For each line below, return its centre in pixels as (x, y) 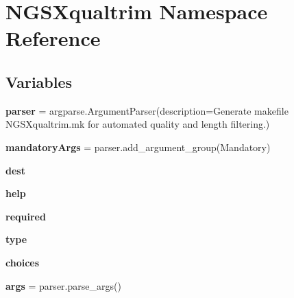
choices (23, 262)
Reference (53, 38)
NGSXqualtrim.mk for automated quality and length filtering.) (138, 124)
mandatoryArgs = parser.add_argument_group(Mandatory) (138, 147)
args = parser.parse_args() (63, 285)
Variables (39, 81)
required (26, 216)
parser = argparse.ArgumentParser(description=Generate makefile (147, 110)
